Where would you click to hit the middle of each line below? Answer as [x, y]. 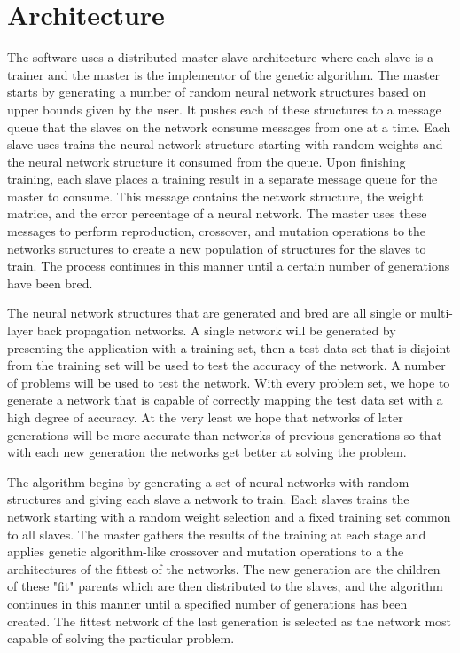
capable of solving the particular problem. [121, 638]
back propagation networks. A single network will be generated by [216, 330]
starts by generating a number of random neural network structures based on [217, 92]
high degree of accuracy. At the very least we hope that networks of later [205, 417]
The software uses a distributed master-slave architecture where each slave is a [221, 57]
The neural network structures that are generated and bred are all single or [212, 313]
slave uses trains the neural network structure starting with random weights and [225, 144]
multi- [437, 313]
